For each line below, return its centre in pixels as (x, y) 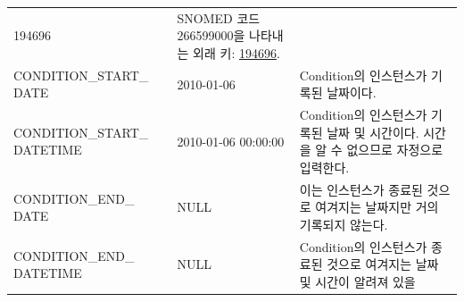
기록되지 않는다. (344, 225)
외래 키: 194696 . (236, 52)
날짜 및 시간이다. (373, 132)
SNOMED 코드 (219, 17)
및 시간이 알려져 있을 (357, 282)
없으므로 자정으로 (395, 150)
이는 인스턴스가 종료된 (361, 189)
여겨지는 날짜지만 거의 (377, 207)
